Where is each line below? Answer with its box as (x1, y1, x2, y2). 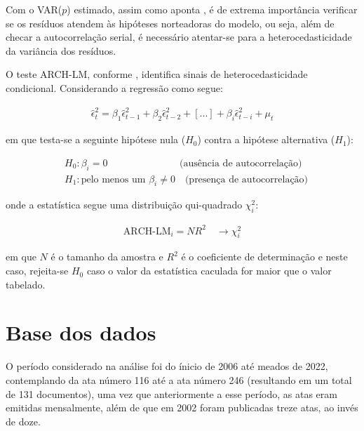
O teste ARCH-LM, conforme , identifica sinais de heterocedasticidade (6, 67, 308, 81)
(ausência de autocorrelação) (180, 158, 302, 168)
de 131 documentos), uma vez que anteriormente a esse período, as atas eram (6, 386, 337, 401)
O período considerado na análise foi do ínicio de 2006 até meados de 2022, (6, 359, 328, 373)
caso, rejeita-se (6, 263, 69, 278)
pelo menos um (81, 174, 146, 185)
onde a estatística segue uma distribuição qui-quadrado (6, 197, 243, 212)
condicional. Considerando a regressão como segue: (6, 80, 223, 95)
